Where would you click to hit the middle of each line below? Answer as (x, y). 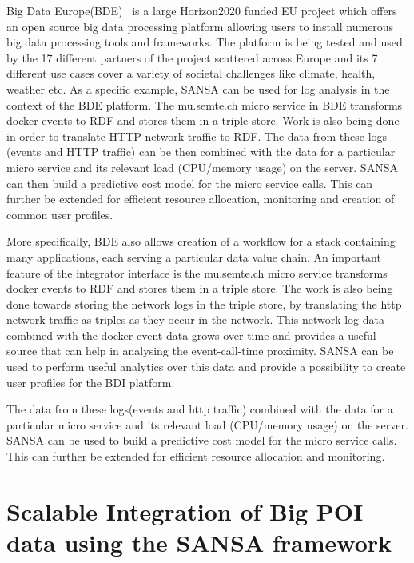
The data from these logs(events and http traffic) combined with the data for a (200, 409)
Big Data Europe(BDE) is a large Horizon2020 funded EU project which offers (202, 10)
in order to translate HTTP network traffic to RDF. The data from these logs (197, 136)
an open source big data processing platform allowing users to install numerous (200, 26)
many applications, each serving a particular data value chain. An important (194, 256)
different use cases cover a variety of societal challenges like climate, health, (191, 73)
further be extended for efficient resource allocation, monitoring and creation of (201, 199)
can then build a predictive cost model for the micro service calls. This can (190, 183)
